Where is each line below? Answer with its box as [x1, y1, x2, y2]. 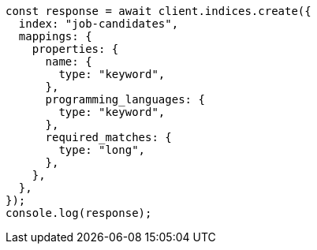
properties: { [32, 43, 119, 55]
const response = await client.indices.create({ [6, 5, 311, 17]
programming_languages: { [45, 93, 205, 106]
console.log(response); [6, 207, 152, 219]
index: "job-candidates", [18, 17, 179, 30]
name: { [45, 55, 92, 68]
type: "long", [58, 144, 146, 156]
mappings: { [18, 30, 92, 43]
